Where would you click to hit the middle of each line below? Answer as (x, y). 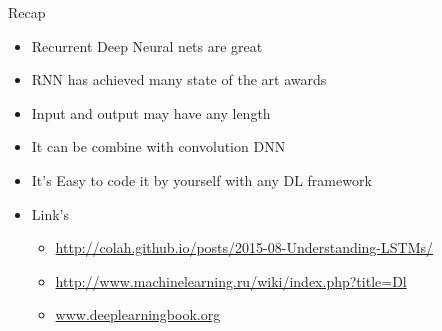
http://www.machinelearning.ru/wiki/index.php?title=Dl (231, 280)
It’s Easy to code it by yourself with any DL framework (201, 179)
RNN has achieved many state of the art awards (179, 79)
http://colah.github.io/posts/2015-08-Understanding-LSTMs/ (244, 247)
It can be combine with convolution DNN (158, 146)
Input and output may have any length (151, 112)
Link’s (50, 213)
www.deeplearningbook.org (138, 314)
